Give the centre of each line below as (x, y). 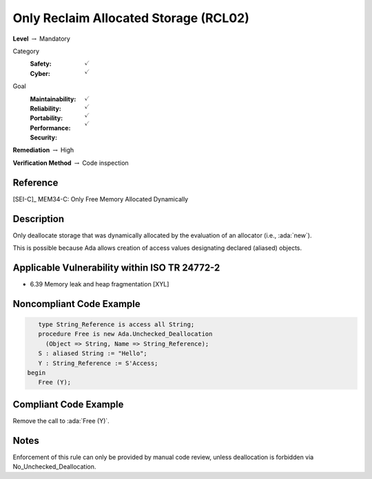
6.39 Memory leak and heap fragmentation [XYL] (100, 284)
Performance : (50, 128)
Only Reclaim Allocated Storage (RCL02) (131, 18)
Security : (44, 137)
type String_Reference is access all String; (116, 324)
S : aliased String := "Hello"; (93, 353)
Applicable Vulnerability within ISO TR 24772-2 (116, 267)
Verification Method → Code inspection (71, 163)
